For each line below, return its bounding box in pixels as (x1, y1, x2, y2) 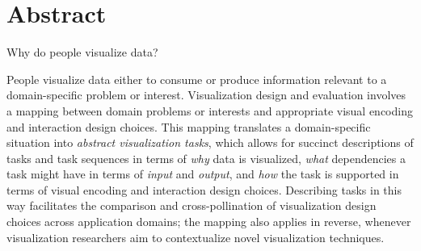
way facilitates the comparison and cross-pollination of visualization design (6, 197, 377, 214)
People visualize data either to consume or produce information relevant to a (6, 70, 387, 87)
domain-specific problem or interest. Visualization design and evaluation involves (6, 86, 406, 103)
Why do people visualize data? (6, 44, 158, 61)
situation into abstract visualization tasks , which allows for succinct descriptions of (6, 134, 414, 151)
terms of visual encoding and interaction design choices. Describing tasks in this (6, 181, 402, 198)
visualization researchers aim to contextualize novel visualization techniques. (6, 228, 385, 245)
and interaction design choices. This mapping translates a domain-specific (6, 118, 371, 135)
